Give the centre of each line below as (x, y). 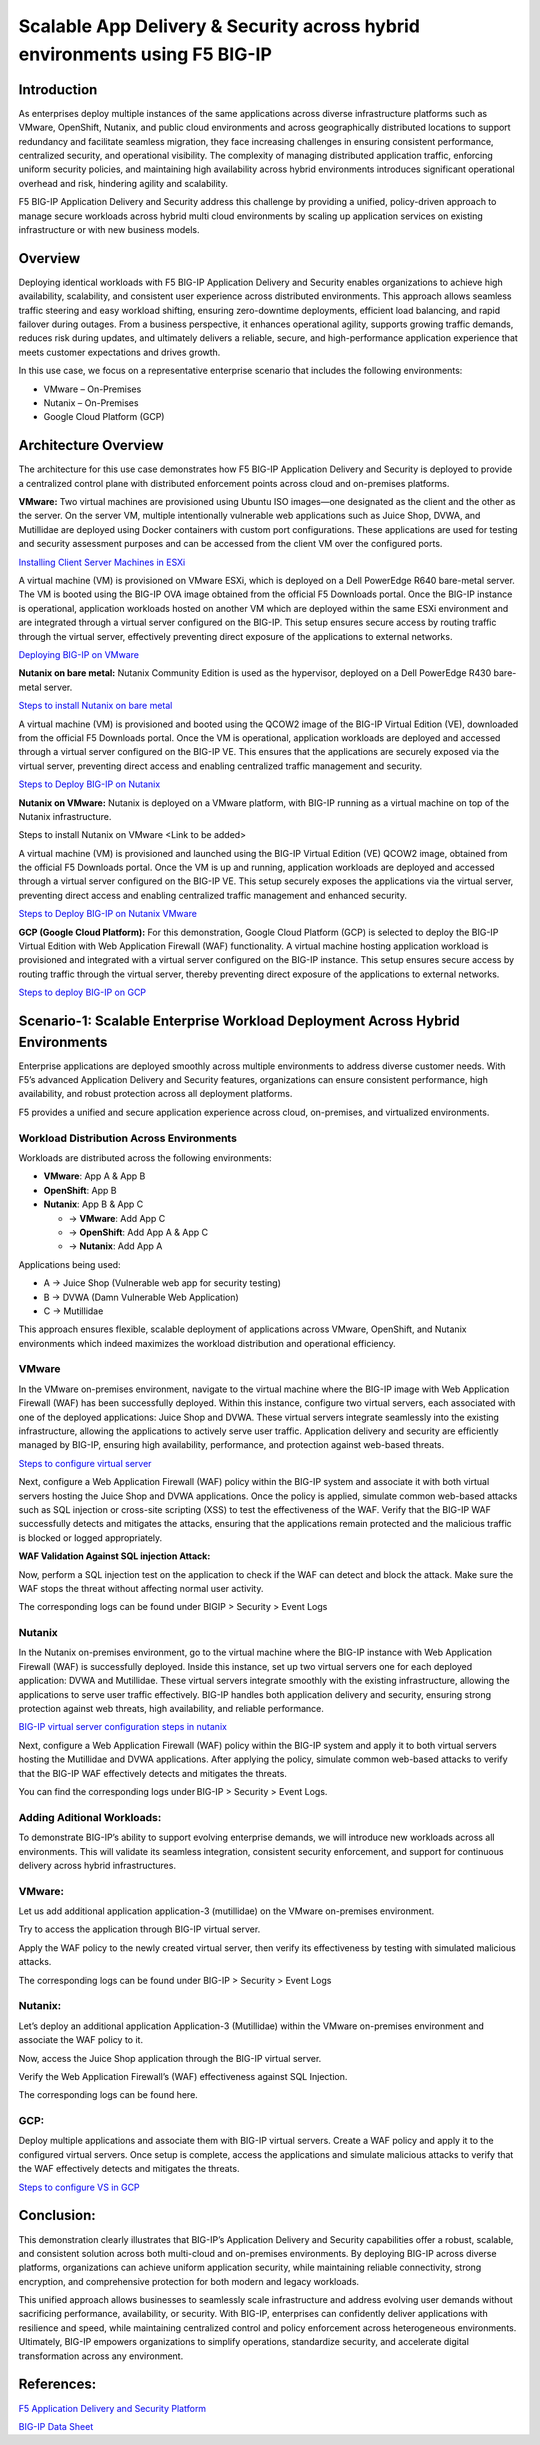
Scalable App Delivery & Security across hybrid (219, 26)
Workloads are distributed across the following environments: (145, 1158)
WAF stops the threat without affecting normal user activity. (141, 1588)
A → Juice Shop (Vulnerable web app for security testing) (162, 1283)
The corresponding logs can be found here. (108, 2095)
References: (57, 2384)
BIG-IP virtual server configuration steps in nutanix (122, 1727)
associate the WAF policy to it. (81, 2040)
